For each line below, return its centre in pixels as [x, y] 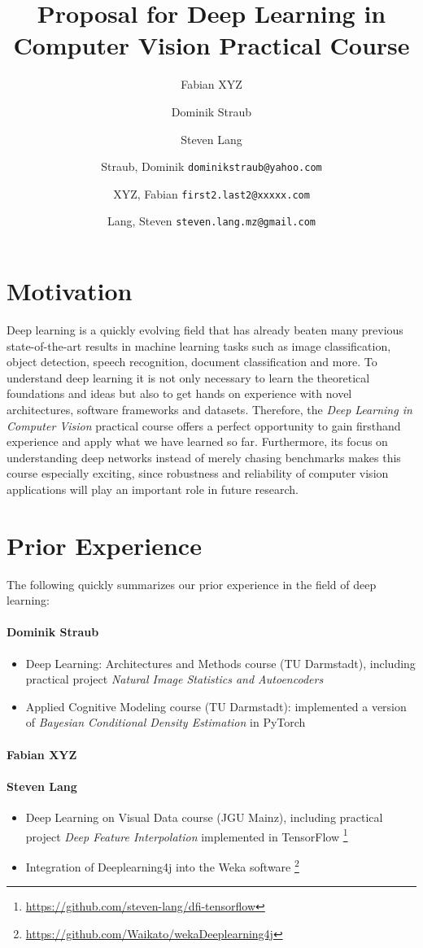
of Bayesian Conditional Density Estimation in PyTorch [166, 722]
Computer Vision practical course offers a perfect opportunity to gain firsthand [204, 425]
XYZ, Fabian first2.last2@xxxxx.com [211, 193]
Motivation [70, 291]
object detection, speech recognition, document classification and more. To [192, 362]
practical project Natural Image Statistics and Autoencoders [174, 679]
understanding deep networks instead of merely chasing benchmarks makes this [204, 457]
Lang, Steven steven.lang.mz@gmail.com [211, 221]
